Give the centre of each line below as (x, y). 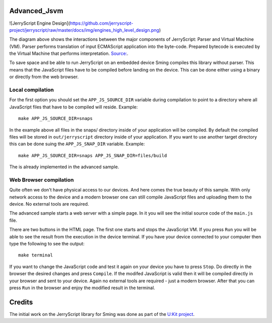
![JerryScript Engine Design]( (40, 23)
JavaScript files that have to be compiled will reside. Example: (74, 107)
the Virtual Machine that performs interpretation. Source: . (69, 53)
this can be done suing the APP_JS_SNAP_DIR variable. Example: (77, 144)
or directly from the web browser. (44, 77)
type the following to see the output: (47, 244)
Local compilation (31, 90)
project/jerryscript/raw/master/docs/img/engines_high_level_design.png (84, 30)
